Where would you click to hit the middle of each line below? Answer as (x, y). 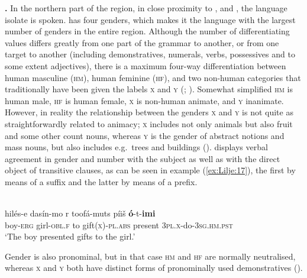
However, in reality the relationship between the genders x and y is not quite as (149, 112)
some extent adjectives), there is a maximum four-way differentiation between (146, 65)
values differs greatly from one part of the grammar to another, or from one (142, 42)
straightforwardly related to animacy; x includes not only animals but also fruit (149, 123)
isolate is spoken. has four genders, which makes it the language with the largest (150, 19)
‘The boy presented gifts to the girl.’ (70, 236)
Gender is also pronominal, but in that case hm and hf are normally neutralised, (150, 256)
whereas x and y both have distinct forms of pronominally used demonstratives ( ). (154, 268)
